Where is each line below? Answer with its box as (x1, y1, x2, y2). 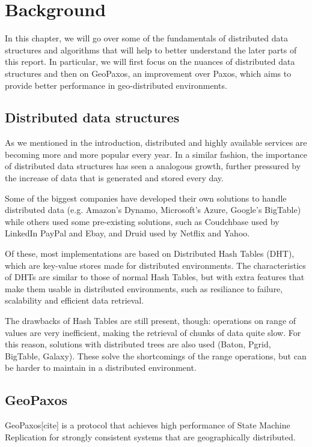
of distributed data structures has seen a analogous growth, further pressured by (5, 160, 301, 172)
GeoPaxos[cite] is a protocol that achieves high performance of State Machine (5, 419, 290, 431)
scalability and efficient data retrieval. (5, 294, 144, 307)
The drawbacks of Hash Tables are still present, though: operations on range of (5, 314, 296, 327)
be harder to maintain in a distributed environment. (5, 361, 197, 374)
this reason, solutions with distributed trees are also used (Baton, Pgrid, (5, 338, 271, 350)
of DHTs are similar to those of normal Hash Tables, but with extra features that (5, 271, 305, 283)
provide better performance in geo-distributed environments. (5, 79, 227, 91)
